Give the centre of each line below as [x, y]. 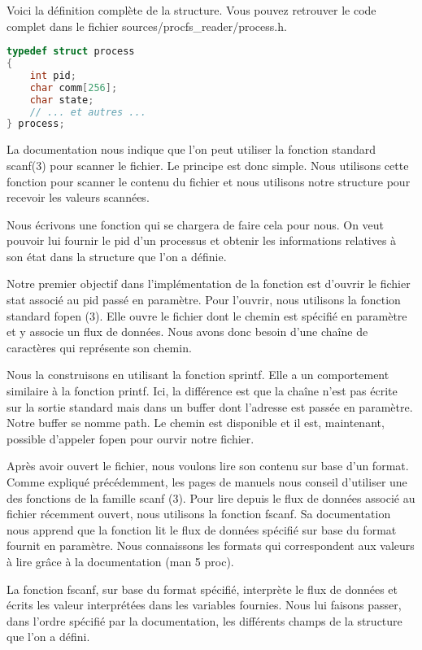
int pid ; [53, 75]
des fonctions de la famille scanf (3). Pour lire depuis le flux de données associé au [211, 497]
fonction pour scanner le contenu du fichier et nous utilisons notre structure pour [209, 181]
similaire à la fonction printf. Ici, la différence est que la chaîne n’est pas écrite [202, 391]
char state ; [62, 100]
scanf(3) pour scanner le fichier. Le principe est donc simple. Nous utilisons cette [208, 165]
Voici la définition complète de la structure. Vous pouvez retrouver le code [191, 10]
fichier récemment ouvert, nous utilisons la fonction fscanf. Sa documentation [199, 514]
